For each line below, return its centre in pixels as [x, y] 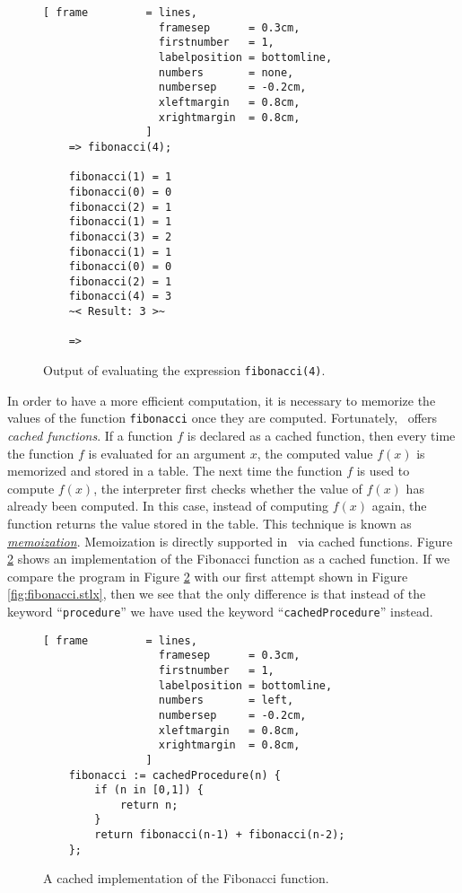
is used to [383, 471]
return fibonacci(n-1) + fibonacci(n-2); [220, 835]
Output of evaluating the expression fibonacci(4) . [184, 370]
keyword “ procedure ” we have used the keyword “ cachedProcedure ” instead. [220, 611]
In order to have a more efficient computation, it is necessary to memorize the [222, 400]
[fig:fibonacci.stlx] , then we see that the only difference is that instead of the [217, 594]
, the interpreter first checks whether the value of [228, 488]
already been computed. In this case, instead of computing [168, 506]
